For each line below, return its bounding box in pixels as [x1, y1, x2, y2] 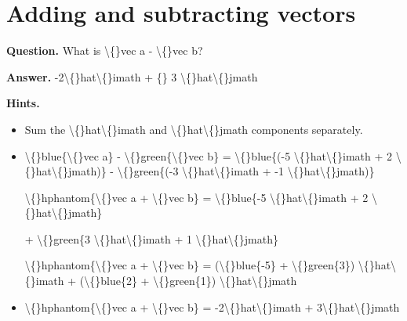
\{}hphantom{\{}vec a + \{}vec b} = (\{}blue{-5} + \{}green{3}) [24, 257, 355, 273]
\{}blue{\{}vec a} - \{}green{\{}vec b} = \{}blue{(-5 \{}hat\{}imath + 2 [24, 147, 393, 164]
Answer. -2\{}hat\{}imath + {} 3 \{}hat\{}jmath [6, 68, 258, 85]
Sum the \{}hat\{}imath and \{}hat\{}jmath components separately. [24, 121, 363, 137]
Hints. [6, 95, 40, 111]
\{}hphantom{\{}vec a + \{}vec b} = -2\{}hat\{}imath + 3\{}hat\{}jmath [24, 298, 400, 315]
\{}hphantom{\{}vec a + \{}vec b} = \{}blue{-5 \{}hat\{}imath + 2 [24, 189, 369, 205]
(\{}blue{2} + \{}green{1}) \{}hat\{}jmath [79, 272, 297, 289]
